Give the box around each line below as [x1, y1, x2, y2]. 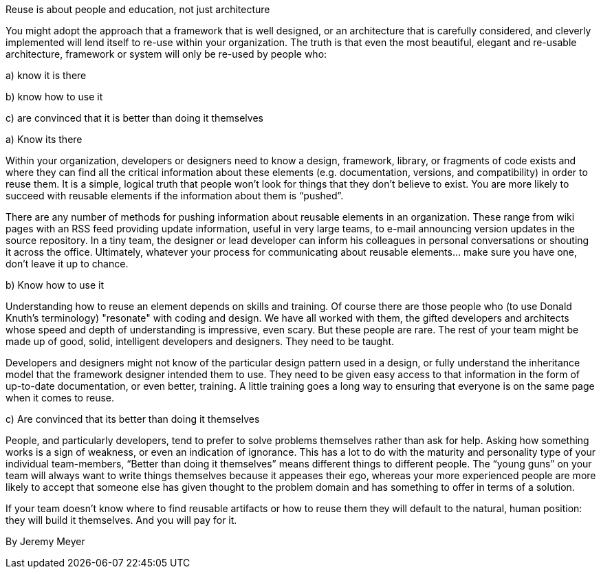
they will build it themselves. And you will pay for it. [6, 514, 237, 526]
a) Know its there [6, 133, 83, 145]
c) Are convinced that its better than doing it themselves [6, 413, 260, 425]
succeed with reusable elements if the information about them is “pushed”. [6, 190, 344, 201]
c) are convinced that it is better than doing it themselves [6, 112, 263, 124]
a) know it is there [6, 69, 87, 81]
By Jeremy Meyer [6, 536, 85, 547]
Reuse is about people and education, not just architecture [6, 3, 270, 15]
